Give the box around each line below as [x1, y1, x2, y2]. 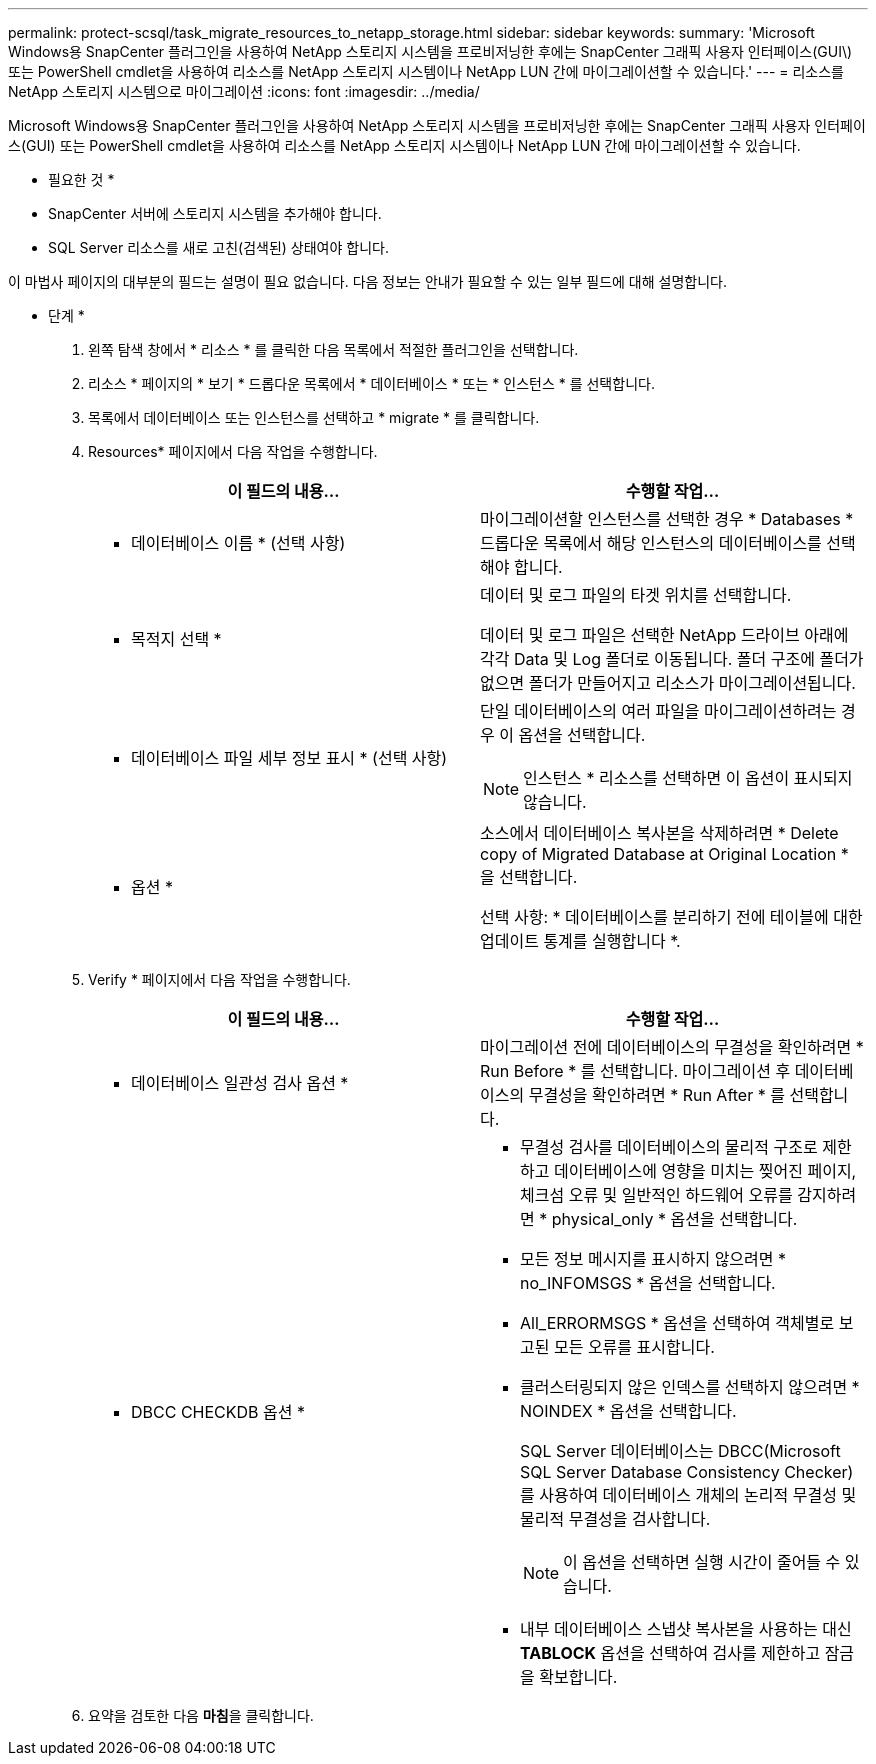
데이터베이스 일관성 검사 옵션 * [131, 1073, 349, 1093]
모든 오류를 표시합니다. [553, 1337, 715, 1357]
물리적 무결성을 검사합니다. [520, 1509, 711, 1529]
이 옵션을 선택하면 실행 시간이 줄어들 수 [563, 1552, 841, 1572]
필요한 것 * [48, 171, 115, 188]
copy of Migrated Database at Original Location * [480, 844, 849, 864]
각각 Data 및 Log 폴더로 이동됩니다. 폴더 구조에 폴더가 [480, 649, 864, 669]
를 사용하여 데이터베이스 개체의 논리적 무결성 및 [520, 1485, 857, 1505]
